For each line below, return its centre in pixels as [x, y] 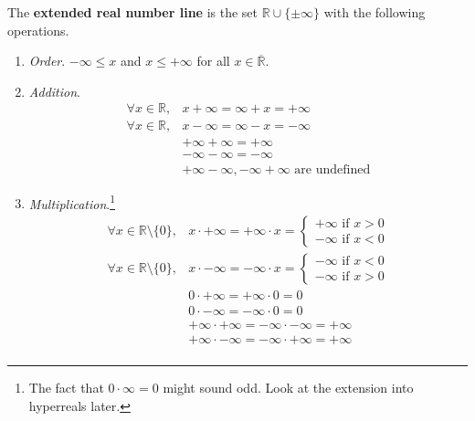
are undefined [332, 169]
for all [213, 61]
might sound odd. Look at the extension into [288, 387]
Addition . [54, 91]
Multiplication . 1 [72, 202]
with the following [375, 12]
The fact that [66, 387]
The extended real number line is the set [133, 12]
